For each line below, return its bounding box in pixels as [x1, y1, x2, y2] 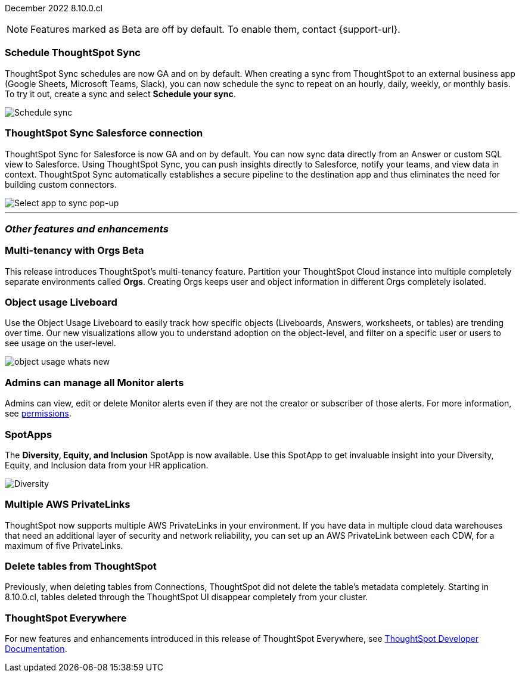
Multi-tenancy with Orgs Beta [5, 244, 144, 257]
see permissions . [5, 408, 72, 419]
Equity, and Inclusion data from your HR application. [5, 459, 209, 470]
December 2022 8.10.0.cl [5, 3, 102, 13]
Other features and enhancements [5, 222, 169, 235]
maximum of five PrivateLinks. [5, 540, 123, 551]
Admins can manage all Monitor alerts [5, 376, 184, 389]
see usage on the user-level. [5, 338, 116, 349]
